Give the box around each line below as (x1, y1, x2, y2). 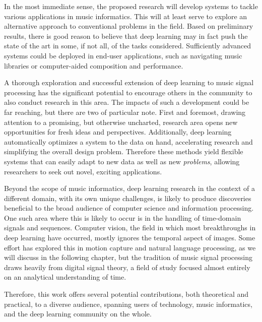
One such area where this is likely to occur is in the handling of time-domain (4, 212, 241, 223)
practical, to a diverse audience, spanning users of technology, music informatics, (4, 298, 252, 309)
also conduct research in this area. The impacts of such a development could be (4, 97, 249, 107)
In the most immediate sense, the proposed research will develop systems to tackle (4, 1, 258, 11)
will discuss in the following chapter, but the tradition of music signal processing (4, 252, 253, 263)
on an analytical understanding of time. (4, 272, 126, 282)
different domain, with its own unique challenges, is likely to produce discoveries (4, 192, 251, 203)
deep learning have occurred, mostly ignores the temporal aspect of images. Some (4, 232, 255, 243)
